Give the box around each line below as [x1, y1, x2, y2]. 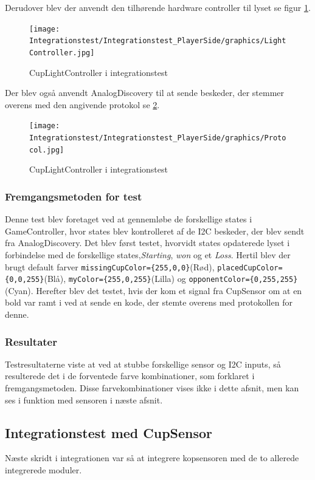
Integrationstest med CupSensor [5, 423, 213, 442]
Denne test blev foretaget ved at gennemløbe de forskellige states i [5, 213, 252, 225]
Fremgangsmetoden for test [5, 188, 142, 204]
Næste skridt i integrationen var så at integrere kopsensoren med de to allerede [5, 451, 299, 464]
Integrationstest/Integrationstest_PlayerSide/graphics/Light [29, 36, 286, 46]
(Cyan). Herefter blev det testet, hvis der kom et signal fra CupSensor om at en [5, 284, 302, 297]
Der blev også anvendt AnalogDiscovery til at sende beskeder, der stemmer [5, 86, 285, 99]
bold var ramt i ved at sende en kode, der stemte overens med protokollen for [5, 296, 292, 309]
